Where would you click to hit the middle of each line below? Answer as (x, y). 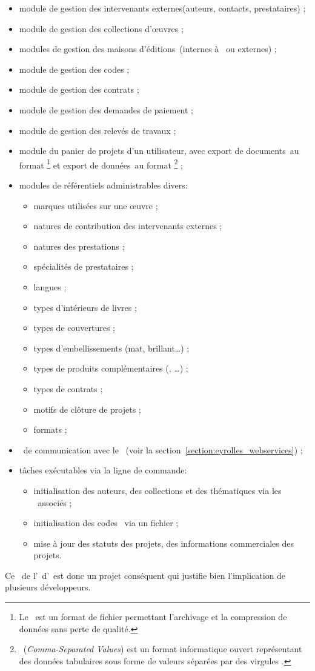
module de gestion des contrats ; (79, 89)
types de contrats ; (68, 388)
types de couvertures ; (74, 328)
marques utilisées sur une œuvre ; (96, 205)
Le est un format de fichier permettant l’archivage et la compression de (153, 617)
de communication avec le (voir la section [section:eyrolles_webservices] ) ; (163, 449)
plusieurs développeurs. (48, 587)
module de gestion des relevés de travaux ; (98, 130)
